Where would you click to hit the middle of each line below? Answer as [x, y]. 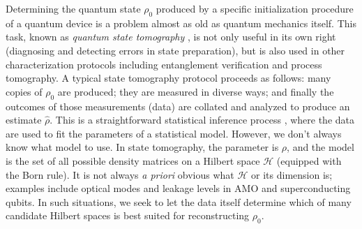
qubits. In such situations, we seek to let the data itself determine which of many [179, 201]
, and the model [320, 147]
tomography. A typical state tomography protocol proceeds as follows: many [168, 78]
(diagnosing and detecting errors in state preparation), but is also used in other [175, 50]
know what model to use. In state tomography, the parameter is [142, 147]
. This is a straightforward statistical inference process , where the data [202, 120]
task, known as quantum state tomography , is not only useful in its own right [171, 37]
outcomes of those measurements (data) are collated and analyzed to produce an [178, 106]
